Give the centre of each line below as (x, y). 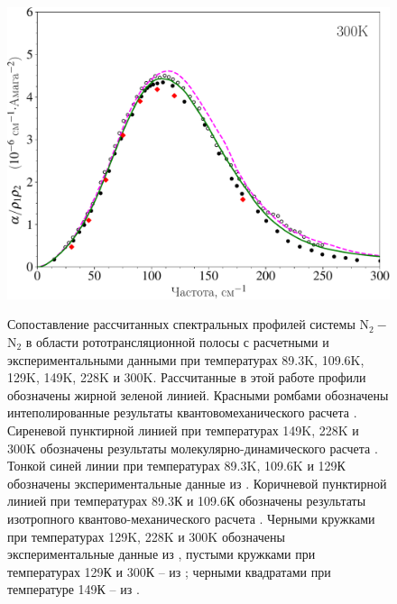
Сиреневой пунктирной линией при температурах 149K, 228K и (183, 430)
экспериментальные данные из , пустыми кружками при (162, 554)
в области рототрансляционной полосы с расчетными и (177, 341)
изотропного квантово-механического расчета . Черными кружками (191, 518)
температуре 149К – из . (74, 589)
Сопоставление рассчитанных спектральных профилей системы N (189, 324)
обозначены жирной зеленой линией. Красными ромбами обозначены (198, 394)
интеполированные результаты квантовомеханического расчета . (182, 412)
